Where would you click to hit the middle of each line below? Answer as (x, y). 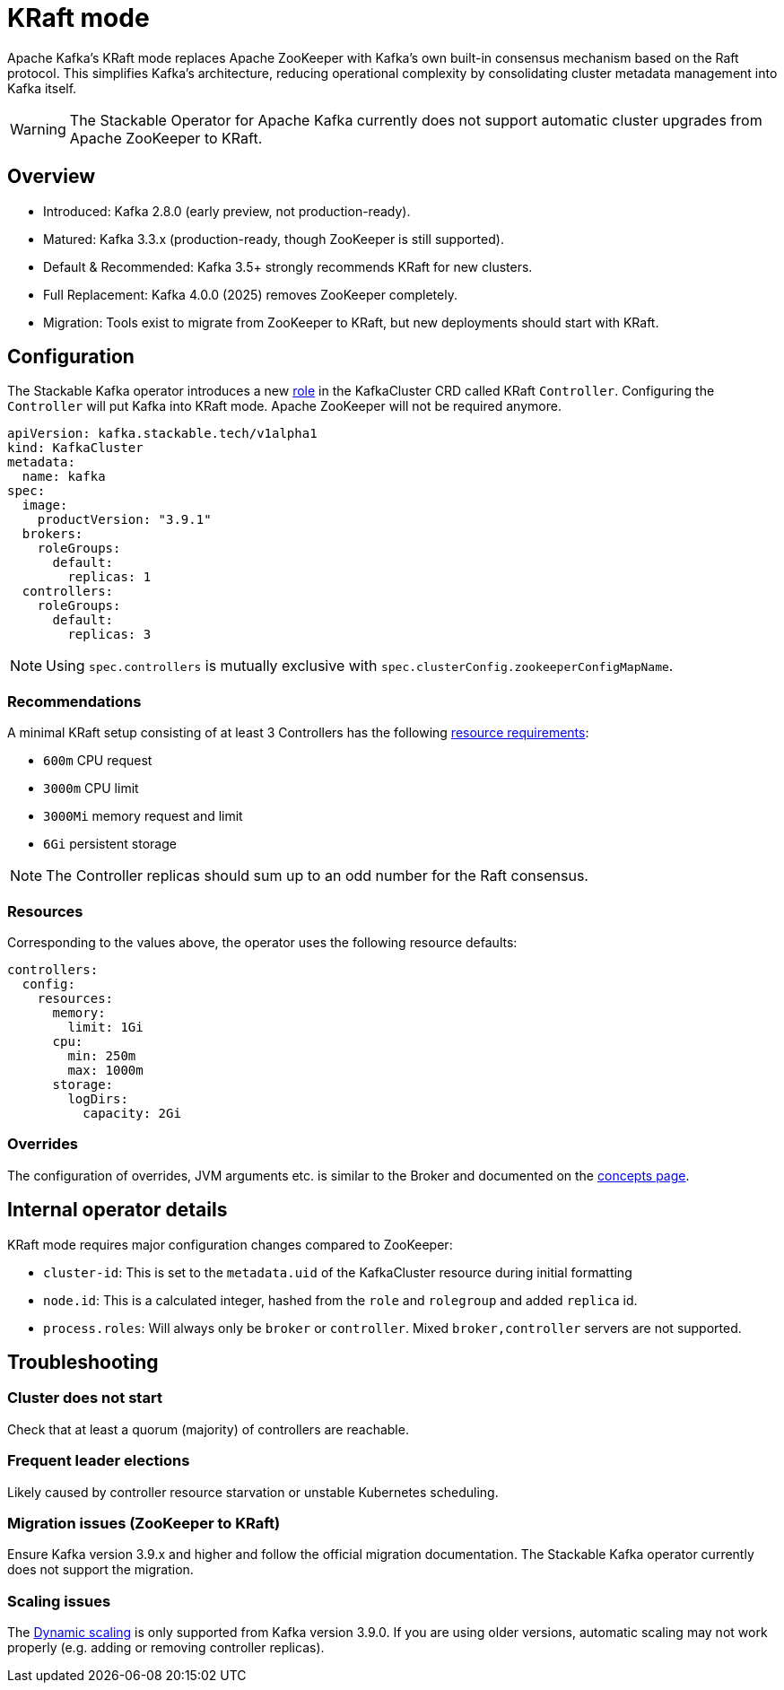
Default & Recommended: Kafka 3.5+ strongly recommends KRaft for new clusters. (288, 266)
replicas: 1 (109, 577)
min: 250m (102, 1055)
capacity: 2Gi (132, 1113)
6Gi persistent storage (110, 844)
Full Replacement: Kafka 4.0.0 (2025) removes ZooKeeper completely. (250, 294)
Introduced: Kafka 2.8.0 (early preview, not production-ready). (227, 211)
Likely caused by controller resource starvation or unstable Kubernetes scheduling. (253, 1492)
